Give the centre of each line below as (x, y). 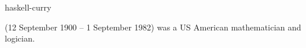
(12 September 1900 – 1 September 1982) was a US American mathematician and (153, 27)
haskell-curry (28, 7)
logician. (20, 38)
